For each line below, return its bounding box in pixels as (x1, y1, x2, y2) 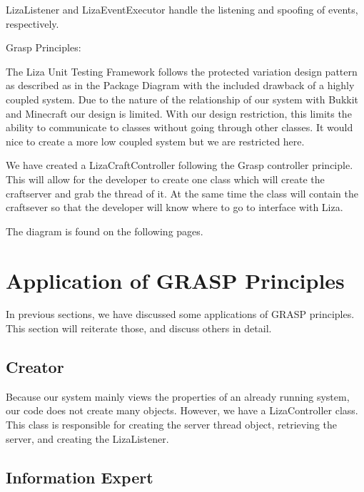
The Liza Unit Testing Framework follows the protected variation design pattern (6, 63, 358, 78)
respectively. (6, 16, 59, 31)
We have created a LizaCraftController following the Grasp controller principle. (6, 158, 353, 173)
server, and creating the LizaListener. (6, 431, 169, 446)
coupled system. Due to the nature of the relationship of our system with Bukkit (6, 91, 359, 106)
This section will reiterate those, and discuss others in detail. (6, 321, 272, 336)
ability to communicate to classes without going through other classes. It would (6, 120, 353, 135)
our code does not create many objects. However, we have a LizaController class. (6, 403, 358, 418)
